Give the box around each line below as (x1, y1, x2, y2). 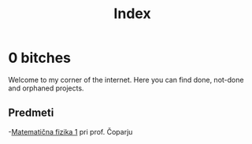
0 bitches (8, 49, 71, 67)
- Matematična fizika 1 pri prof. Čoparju (8, 127, 133, 136)
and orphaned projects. (8, 83, 84, 93)
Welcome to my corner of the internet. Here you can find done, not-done (8, 75, 244, 84)
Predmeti (8, 106, 54, 120)
